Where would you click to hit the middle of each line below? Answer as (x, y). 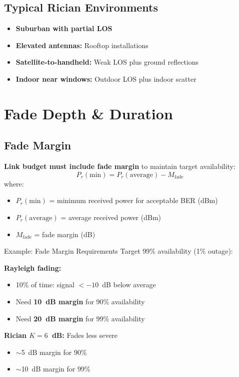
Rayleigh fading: (33, 267)
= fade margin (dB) (65, 234)
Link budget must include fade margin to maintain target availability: (120, 166)
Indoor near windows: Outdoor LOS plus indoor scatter (106, 78)
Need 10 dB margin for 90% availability (80, 301)
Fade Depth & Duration (88, 113)
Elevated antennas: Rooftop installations (82, 45)
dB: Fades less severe (85, 335)
